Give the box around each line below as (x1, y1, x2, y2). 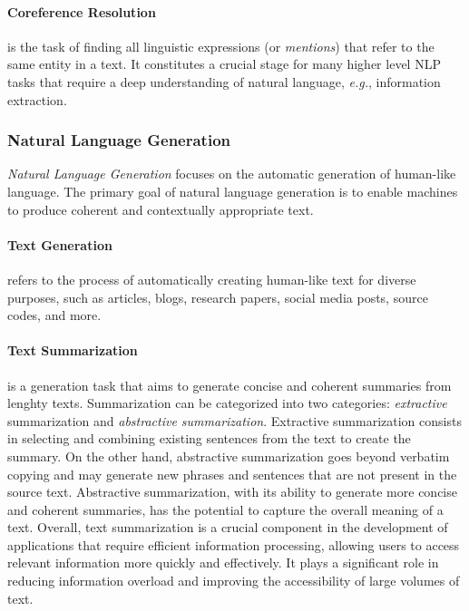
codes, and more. (7, 305, 102, 325)
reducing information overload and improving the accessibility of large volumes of (7, 571, 460, 590)
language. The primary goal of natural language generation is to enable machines (7, 181, 458, 200)
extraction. (7, 90, 67, 109)
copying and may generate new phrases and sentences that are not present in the (7, 464, 457, 483)
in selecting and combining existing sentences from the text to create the (7, 429, 411, 448)
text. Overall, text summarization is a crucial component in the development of (7, 518, 448, 537)
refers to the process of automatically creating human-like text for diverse (7, 269, 416, 288)
